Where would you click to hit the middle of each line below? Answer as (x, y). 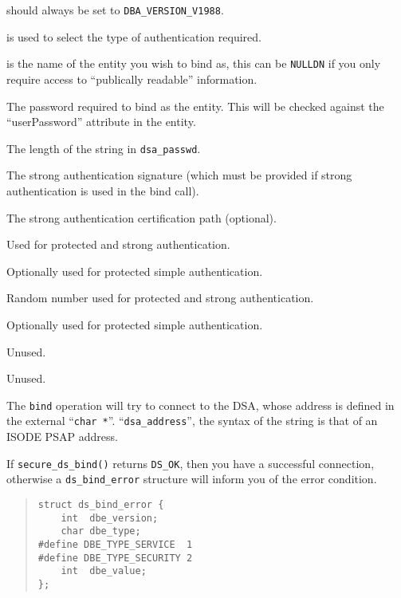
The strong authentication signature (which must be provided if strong (179, 175)
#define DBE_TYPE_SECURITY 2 (115, 558)
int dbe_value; (104, 571)
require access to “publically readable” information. (132, 79)
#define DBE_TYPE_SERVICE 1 (115, 544)
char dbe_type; (101, 531)
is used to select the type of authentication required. (134, 36)
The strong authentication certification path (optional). (142, 217)
